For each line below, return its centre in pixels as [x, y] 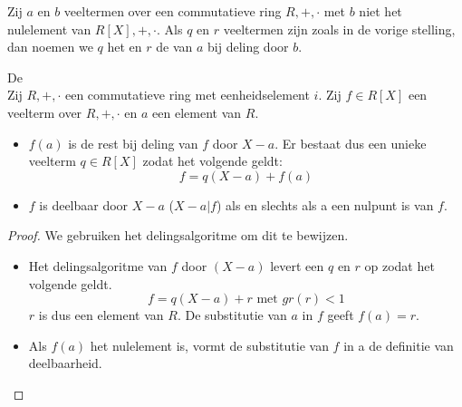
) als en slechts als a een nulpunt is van [325, 204]
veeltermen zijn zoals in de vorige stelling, [339, 29]
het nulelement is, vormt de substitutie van [209, 345]
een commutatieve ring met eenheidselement [187, 95]
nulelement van [49, 29]
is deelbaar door [84, 204]
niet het [380, 11]
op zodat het [399, 265]
